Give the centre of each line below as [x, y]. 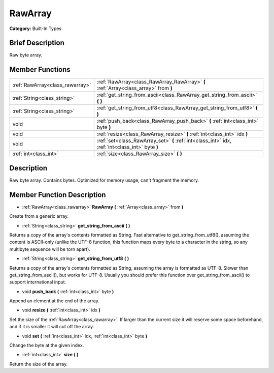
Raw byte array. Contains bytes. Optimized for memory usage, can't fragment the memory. [104, 180]
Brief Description [37, 43]
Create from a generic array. [39, 216]
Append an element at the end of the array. [55, 301]
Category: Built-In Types [36, 28]
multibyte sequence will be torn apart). [50, 249]
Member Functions [40, 69]
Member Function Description [58, 195]
